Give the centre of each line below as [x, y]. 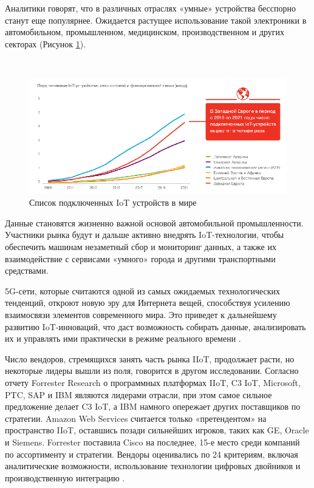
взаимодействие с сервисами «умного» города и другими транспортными [140, 258]
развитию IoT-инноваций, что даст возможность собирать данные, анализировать [155, 326]
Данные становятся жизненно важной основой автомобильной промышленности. [154, 222]
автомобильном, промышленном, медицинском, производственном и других [145, 32]
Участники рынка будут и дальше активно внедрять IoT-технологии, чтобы [145, 235]
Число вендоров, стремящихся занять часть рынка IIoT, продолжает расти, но [150, 358]
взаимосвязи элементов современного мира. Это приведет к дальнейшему [141, 315]
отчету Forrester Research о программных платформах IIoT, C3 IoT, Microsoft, [153, 383]
